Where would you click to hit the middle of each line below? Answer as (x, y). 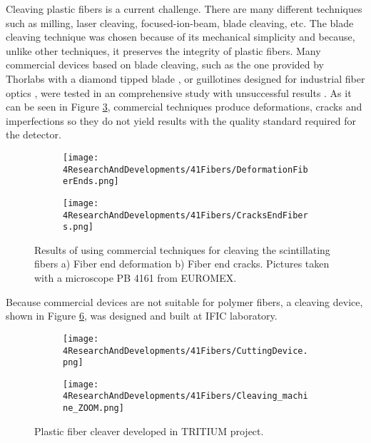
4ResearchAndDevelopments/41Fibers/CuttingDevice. (185, 351)
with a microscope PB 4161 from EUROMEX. (136, 278)
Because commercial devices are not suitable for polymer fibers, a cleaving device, (184, 301)
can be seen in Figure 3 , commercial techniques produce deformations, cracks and (184, 107)
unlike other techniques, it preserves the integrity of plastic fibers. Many (163, 50)
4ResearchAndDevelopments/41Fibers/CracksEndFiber (185, 215)
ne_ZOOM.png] (93, 408)
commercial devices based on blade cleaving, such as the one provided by (165, 65)
